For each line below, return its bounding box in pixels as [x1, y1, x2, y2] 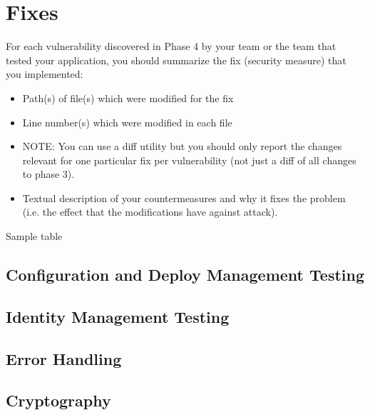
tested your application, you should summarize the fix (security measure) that [6, 52, 346, 67]
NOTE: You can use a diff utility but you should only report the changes [22, 139, 342, 154]
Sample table [6, 229, 63, 244]
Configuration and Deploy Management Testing [6, 264, 364, 286]
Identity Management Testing [6, 305, 230, 327]
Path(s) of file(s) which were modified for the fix [22, 90, 234, 105]
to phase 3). [22, 166, 75, 181]
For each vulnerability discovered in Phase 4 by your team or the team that [6, 39, 336, 54]
